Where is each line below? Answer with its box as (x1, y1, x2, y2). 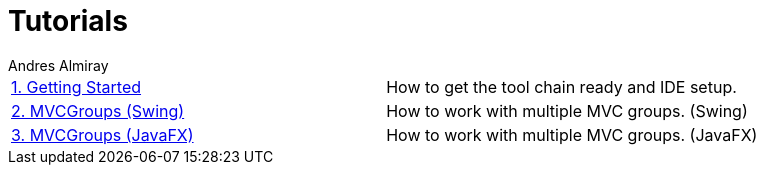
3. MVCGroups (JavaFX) (11, 124, 194, 145)
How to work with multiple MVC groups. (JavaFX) (386, 124, 758, 145)
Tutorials (8, 4, 128, 38)
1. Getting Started (11, 76, 142, 97)
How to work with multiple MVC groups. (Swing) (386, 100, 748, 121)
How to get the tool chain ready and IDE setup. (386, 76, 737, 97)
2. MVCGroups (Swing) (11, 100, 185, 121)
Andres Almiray (8, 56, 109, 74)
